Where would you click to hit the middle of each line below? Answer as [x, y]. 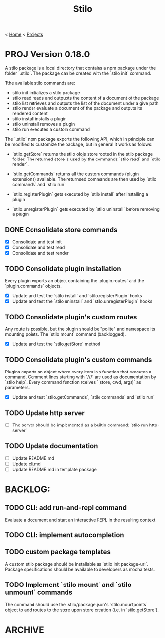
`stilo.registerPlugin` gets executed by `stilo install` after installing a [80, 194]
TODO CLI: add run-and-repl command [66, 508]
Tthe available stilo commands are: [40, 83]
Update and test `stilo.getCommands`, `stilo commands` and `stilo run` [83, 397]
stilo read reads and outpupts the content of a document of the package [85, 98]
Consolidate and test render [40, 253]
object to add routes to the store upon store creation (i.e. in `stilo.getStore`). [82, 610]
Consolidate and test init [37, 242]
